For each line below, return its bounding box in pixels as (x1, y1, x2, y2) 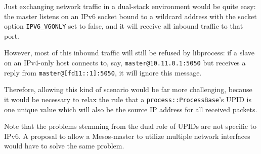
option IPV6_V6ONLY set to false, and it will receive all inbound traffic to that (4, 21, 243, 31)
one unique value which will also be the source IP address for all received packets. (4, 104, 257, 114)
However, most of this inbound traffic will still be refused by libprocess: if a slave (4, 47, 254, 58)
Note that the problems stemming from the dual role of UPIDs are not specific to (4, 121, 256, 131)
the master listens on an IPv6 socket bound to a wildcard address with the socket (4, 11, 257, 21)
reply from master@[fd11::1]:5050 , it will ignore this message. (4, 67, 202, 78)
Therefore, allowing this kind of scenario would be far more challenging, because (4, 84, 252, 95)
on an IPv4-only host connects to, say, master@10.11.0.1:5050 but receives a (4, 57, 246, 68)
